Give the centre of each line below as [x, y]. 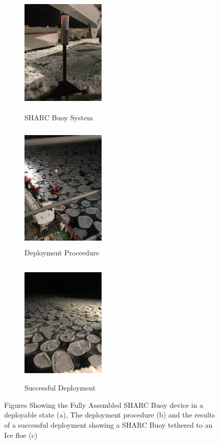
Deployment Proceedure [62, 253]
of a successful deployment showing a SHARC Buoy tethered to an [108, 425]
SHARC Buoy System [59, 117]
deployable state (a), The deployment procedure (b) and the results [110, 415]
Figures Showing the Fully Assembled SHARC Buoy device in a [104, 404]
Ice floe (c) [21, 435]
